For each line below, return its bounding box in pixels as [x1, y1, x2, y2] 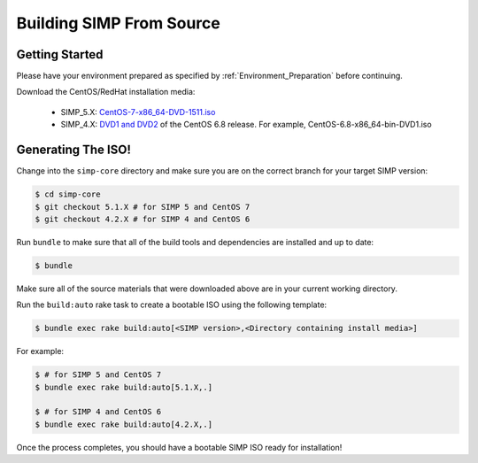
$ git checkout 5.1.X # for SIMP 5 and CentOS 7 [35, 202, 251, 212]
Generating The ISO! [16, 143, 132, 158]
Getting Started [16, 47, 104, 62]
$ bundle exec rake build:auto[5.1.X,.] [35, 382, 212, 392]
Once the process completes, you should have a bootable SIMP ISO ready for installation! [16, 442, 343, 452]
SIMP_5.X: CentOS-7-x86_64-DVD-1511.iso [60, 106, 216, 117]
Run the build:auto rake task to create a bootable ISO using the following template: [16, 299, 328, 310]
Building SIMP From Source [16, 13, 220, 33]
